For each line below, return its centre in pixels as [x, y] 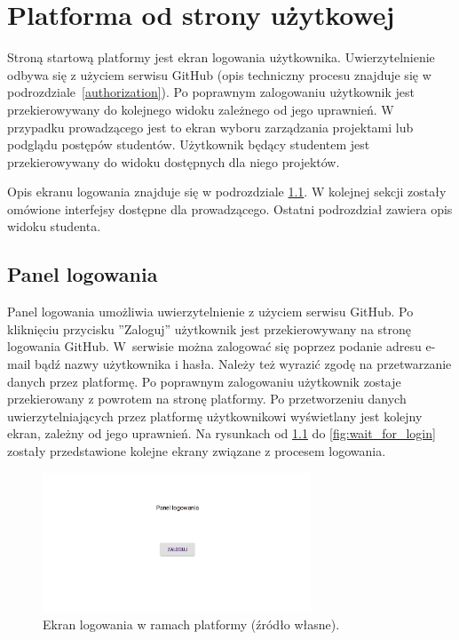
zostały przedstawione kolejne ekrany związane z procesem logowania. [197, 451]
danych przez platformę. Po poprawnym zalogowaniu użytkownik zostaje [204, 381]
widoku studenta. [54, 226]
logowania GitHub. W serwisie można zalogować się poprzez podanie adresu [214, 346]
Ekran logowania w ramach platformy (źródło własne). [191, 624]
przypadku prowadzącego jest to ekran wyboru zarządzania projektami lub [210, 127]
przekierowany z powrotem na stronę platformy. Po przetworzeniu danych [207, 399]
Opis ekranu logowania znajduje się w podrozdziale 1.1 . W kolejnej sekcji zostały [227, 192]
